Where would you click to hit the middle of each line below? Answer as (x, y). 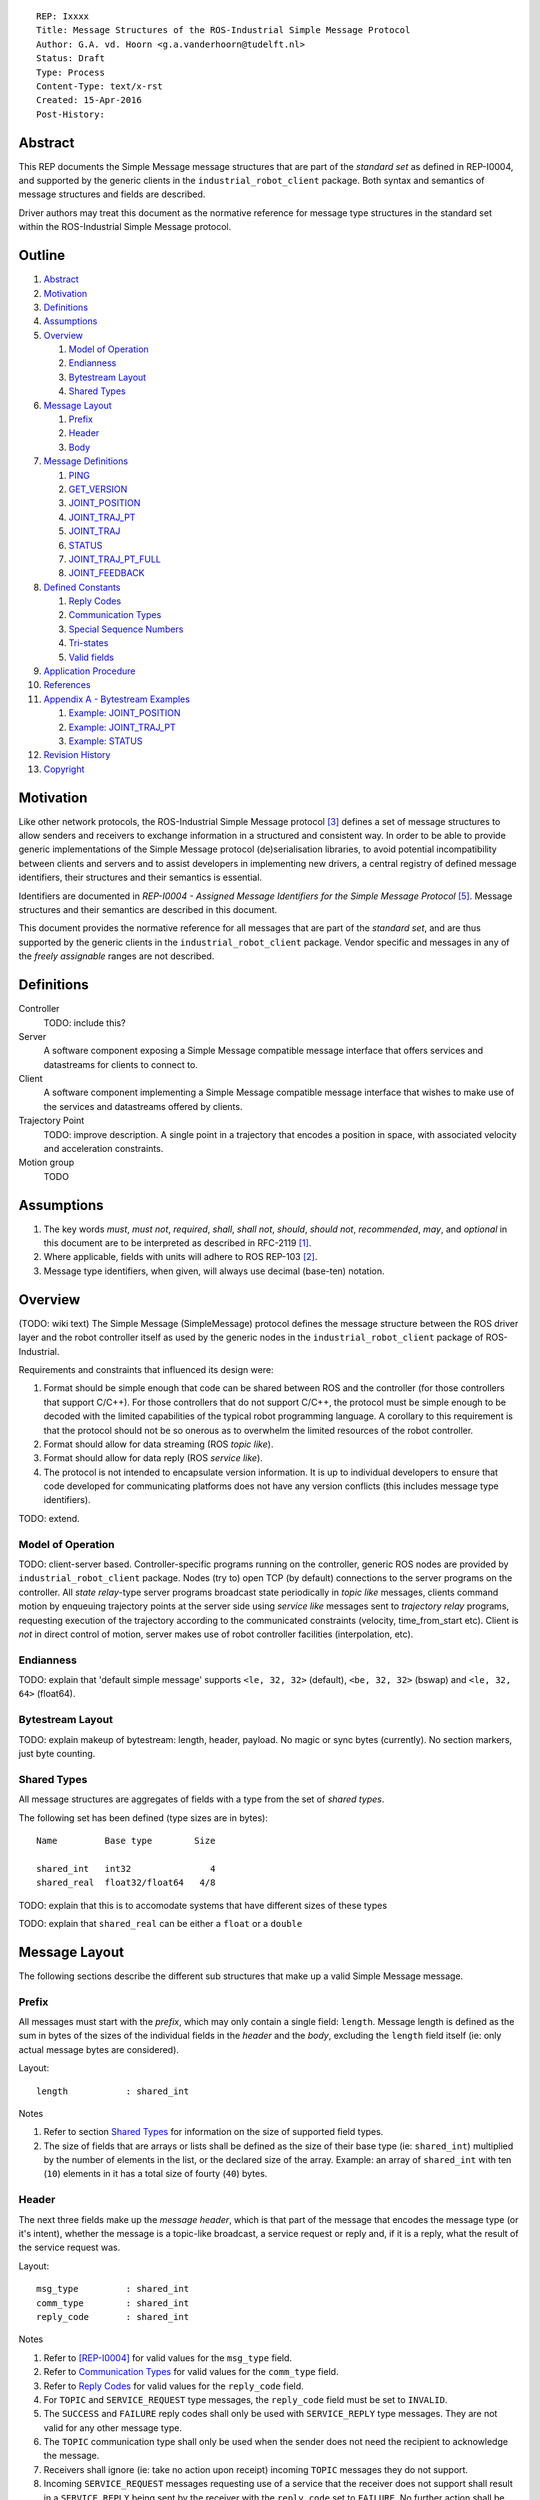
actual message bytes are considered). (99, 2049)
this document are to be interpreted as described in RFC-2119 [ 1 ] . (177, 1243)
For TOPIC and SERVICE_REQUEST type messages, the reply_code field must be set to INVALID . (245, 2399)
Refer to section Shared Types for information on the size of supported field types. (213, 2132)
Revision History (77, 755)
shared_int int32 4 (126, 1868)
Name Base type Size (126, 1840)
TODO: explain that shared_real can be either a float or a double (160, 1923)
